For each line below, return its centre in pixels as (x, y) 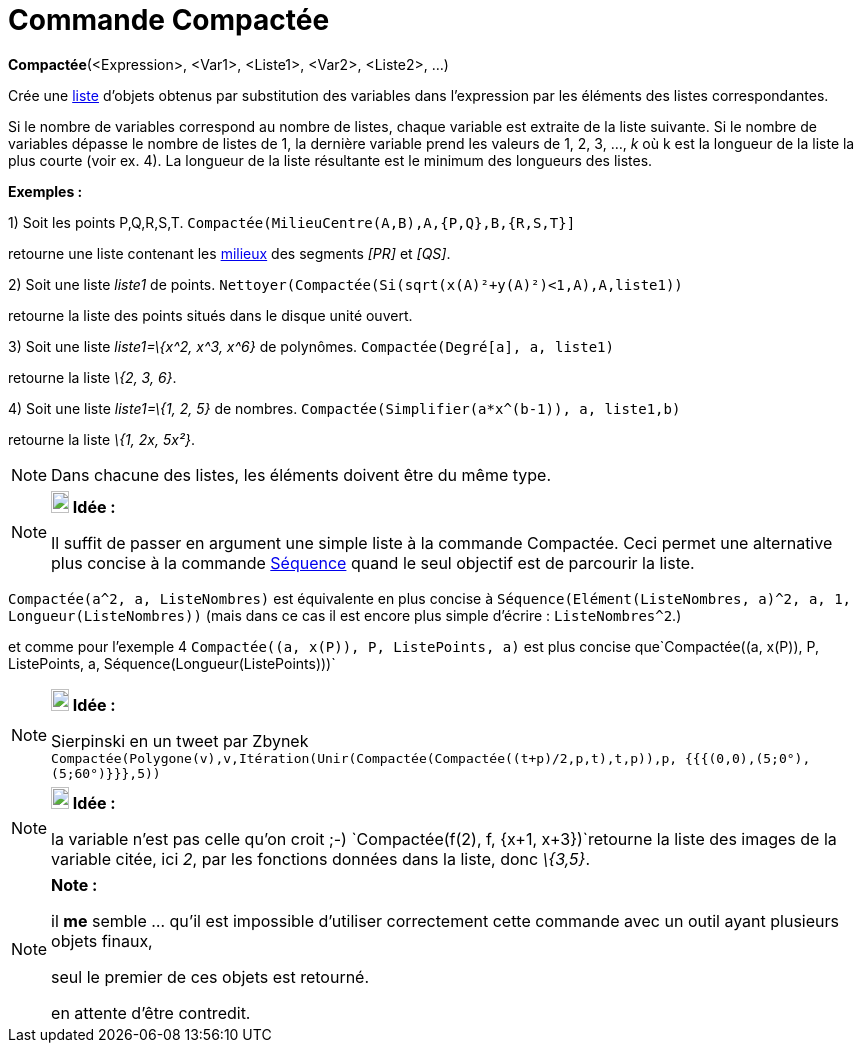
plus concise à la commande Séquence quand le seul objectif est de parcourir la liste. (373, 562)
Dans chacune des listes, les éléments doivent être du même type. (301, 474)
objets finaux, (102, 940)
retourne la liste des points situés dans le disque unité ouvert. (210, 315)
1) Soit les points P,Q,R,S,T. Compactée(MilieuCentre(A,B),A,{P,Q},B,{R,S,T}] (292, 222)
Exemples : (45, 191)
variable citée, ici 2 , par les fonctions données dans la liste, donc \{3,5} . (320, 858)
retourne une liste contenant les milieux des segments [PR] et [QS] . (229, 253)
